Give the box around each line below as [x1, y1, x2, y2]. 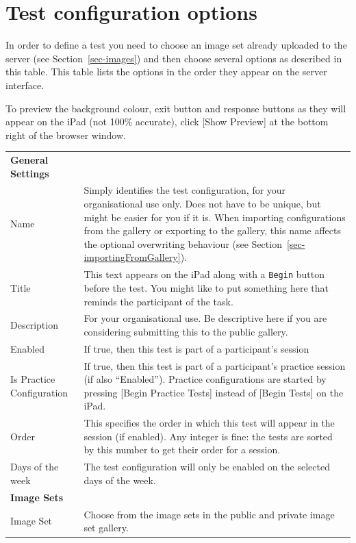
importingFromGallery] [84, 250, 181, 264]
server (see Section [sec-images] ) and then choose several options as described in [5, 51, 342, 65]
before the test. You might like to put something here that [84, 280, 329, 294]
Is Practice [10, 372, 55, 386]
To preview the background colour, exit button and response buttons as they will [5, 101, 346, 115]
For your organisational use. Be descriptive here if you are [84, 311, 327, 325]
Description [10, 318, 58, 332]
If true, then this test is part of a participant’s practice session [84, 358, 346, 372]
